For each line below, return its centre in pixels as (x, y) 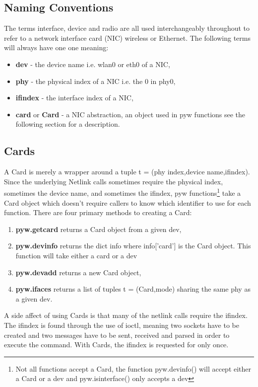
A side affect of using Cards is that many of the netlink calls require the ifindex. (126, 315)
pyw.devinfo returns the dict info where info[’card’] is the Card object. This (133, 246)
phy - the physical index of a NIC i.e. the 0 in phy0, (96, 81)
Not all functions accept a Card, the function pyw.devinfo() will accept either (133, 368)
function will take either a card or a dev (76, 255)
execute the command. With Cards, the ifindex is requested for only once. (116, 345)
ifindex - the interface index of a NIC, (74, 98)
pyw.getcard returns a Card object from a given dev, (98, 229)
